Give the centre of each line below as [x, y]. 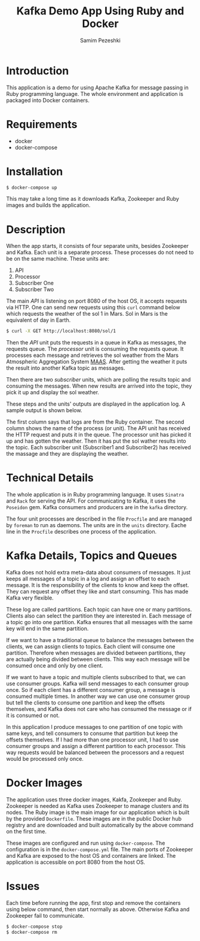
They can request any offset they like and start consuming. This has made [97, 592]
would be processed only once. [45, 759]
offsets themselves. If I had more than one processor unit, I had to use [93, 740]
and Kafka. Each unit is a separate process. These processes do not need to [100, 252]
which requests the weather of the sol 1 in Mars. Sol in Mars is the [87, 314]
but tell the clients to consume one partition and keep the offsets [86, 703]
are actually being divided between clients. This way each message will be [98, 659]
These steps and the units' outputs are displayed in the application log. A [96, 404]
